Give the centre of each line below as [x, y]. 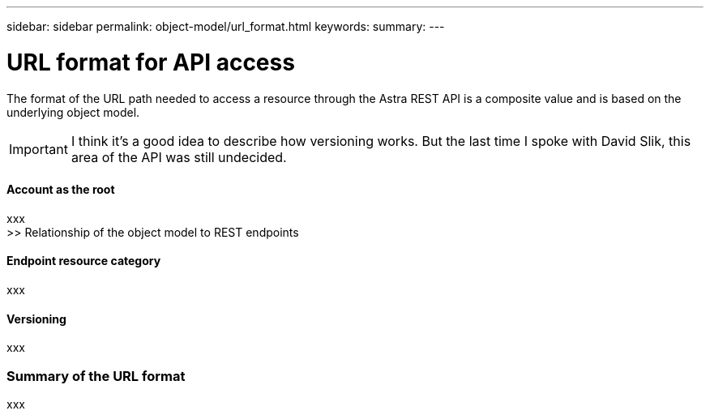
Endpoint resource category [84, 261]
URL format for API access [151, 62]
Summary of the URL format [96, 376]
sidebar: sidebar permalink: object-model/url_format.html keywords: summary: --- [226, 26]
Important [38, 149]
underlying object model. [73, 112]
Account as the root [61, 190]
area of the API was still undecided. [179, 157]
